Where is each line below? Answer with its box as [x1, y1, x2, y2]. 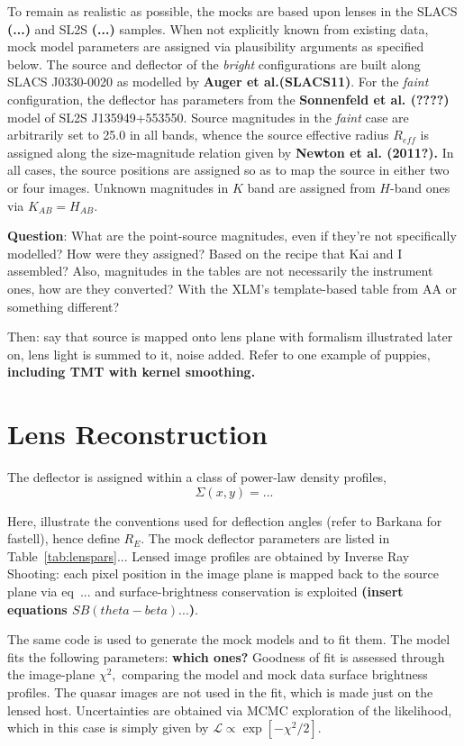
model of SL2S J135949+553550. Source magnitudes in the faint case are [7, 107, 409, 126]
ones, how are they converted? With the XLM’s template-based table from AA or [7, 278, 458, 297]
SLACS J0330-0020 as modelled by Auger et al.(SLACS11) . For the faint [7, 72, 429, 91]
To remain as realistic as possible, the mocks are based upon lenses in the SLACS [7, 2, 458, 20]
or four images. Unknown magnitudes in [7, 177, 229, 196]
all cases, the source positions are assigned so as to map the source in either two [7, 160, 450, 179]
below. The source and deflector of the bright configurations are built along [7, 54, 421, 73]
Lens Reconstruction [7, 415, 268, 452]
